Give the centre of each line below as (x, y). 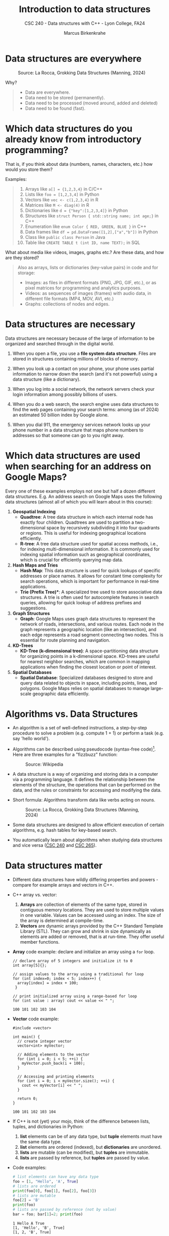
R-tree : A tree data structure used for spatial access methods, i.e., (89, 543)
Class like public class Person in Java (65, 237)
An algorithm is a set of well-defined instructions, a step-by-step (80, 728)
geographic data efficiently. (61, 694)
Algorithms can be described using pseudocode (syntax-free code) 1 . (84, 749)
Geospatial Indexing (34, 511)
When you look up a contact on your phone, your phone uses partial (83, 368)
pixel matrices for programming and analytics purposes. (83, 288)
